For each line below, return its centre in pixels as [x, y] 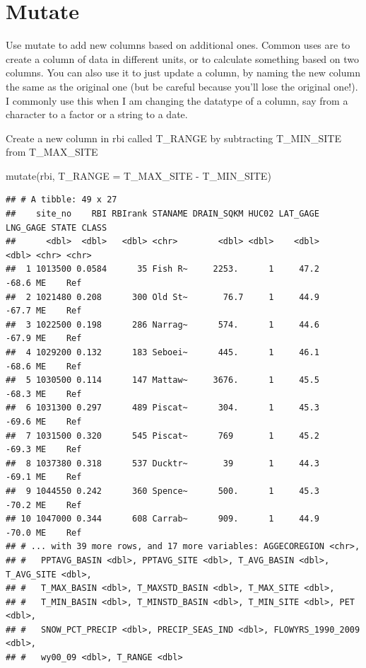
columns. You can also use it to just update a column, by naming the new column [183, 73]
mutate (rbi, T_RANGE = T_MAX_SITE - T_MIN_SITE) [138, 175]
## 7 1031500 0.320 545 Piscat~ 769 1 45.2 [163, 436]
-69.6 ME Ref [44, 421]
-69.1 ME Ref [44, 477]
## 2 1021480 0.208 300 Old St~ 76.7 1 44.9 [163, 297]
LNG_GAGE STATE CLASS [57, 228]
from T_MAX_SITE [52, 152]
